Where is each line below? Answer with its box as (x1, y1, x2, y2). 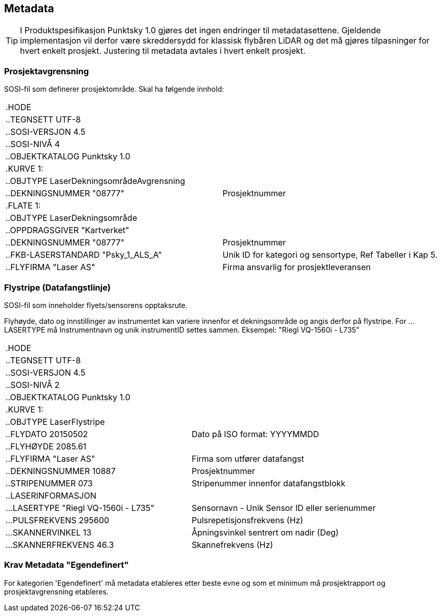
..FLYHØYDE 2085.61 (6, 441, 87, 451)
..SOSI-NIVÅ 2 (6, 379, 60, 390)
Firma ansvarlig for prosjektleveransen (222, 262, 371, 273)
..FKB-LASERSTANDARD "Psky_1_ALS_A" (6, 250, 162, 260)
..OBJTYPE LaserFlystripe (6, 416, 105, 427)
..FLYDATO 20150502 (6, 428, 88, 439)
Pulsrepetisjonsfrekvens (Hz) (192, 515, 303, 525)
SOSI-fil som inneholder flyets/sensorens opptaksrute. (4, 300, 187, 310)
